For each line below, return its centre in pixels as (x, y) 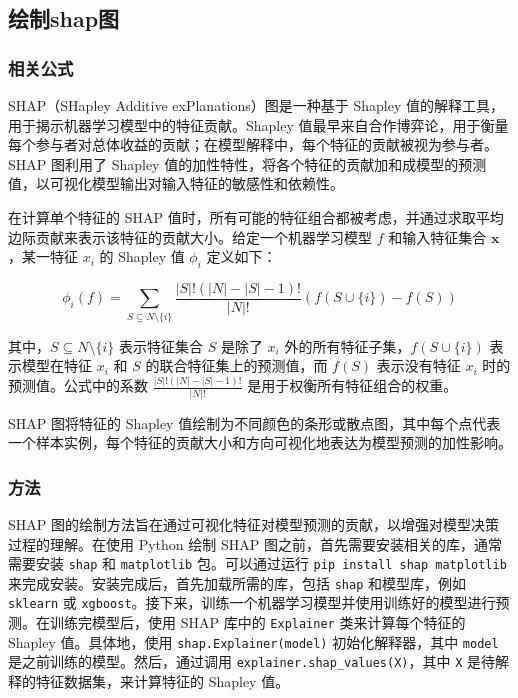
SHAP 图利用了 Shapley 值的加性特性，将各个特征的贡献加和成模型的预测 (247, 163)
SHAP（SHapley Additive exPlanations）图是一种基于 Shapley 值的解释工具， (256, 105)
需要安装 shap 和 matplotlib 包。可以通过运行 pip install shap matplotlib (257, 563)
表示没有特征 (418, 365)
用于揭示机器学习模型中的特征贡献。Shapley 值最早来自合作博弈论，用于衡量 (258, 124)
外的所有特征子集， (347, 345)
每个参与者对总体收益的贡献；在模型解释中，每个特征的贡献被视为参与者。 (253, 144)
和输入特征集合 (437, 236)
